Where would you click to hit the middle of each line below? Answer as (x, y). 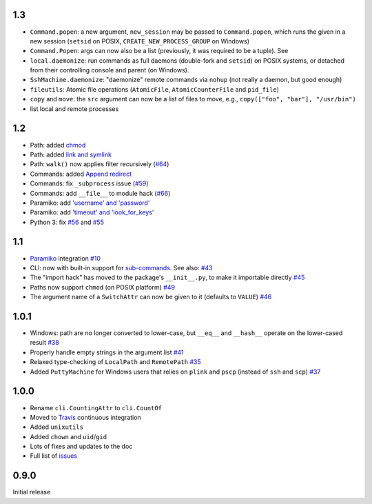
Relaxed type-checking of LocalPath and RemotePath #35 (115, 362)
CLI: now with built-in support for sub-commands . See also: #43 (121, 268)
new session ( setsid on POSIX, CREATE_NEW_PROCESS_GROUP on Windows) (140, 41)
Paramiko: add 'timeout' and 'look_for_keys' (92, 212)
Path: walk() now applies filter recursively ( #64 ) (100, 164)
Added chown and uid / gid (68, 436)
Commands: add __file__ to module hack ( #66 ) (100, 193)
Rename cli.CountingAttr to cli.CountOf (96, 407)
